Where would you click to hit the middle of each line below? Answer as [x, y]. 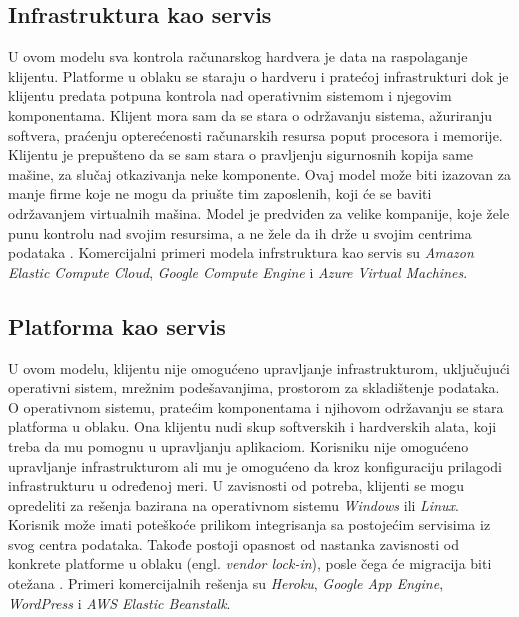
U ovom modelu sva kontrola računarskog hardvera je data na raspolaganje [238, 56]
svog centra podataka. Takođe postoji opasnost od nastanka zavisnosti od [233, 543]
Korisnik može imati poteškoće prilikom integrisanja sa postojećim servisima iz [249, 524]
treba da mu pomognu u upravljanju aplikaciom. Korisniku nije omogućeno [238, 445]
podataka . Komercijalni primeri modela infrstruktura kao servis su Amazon [241, 252]
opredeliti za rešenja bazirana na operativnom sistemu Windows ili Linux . [233, 504]
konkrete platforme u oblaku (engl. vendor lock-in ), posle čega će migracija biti [250, 563]
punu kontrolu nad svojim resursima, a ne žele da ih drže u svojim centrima [240, 232]
